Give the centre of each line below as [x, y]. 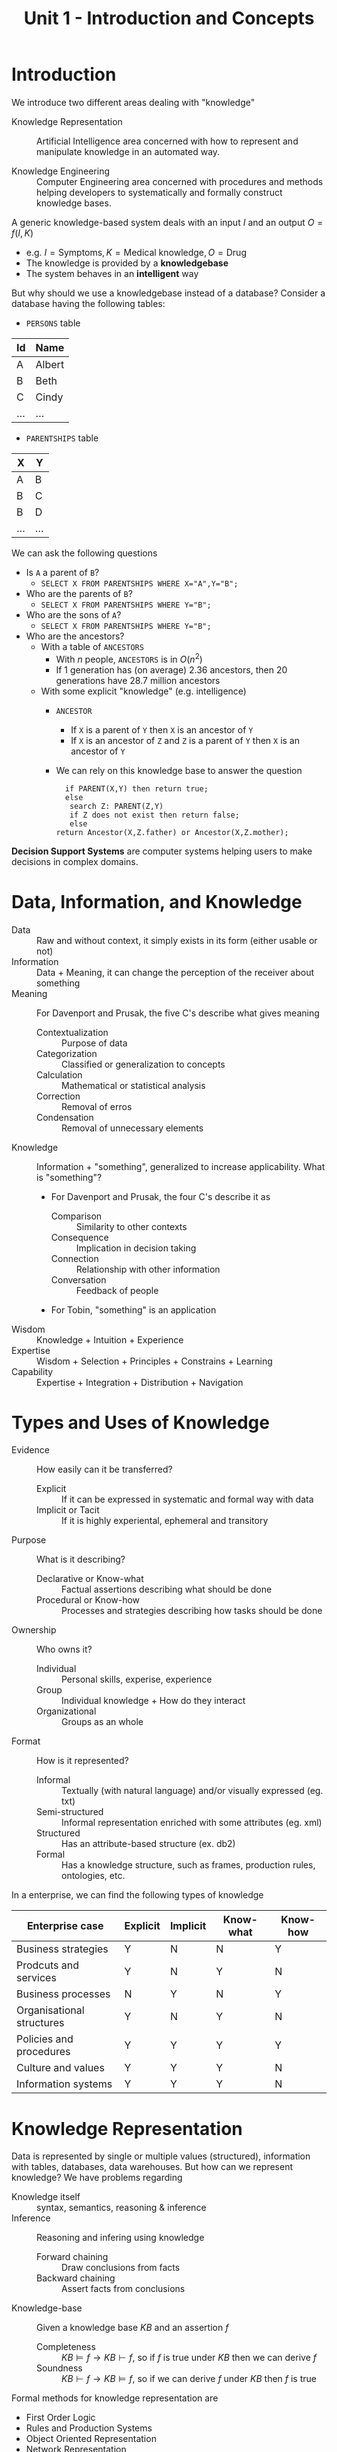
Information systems [64, 2084]
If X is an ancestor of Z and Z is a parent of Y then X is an [185, 740]
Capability [32, 1371]
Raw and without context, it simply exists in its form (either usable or [177, 940]
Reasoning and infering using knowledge [120, 2238]
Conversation [78, 1279]
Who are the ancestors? [75, 636]
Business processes [63, 1994]
